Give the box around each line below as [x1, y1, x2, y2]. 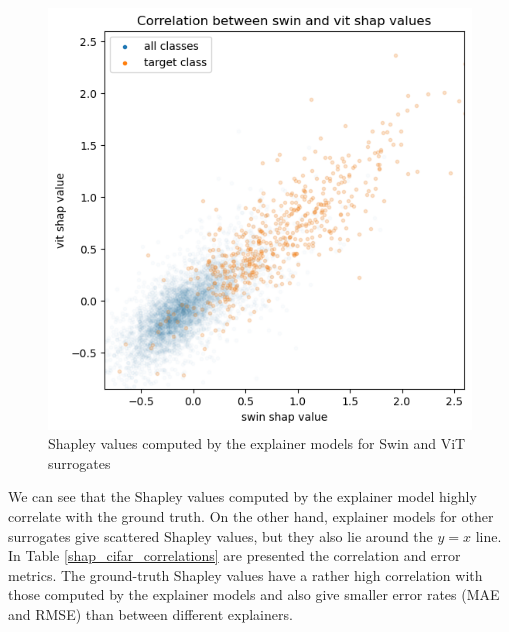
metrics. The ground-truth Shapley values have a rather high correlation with [8, 564, 483, 585]
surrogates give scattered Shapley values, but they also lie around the [8, 525, 433, 546]
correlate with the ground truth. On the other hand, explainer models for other [8, 506, 494, 527]
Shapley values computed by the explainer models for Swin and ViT [48, 433, 466, 454]
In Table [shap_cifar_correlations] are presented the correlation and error [8, 545, 461, 566]
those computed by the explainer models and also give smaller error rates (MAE [8, 584, 500, 605]
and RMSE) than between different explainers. [8, 604, 293, 625]
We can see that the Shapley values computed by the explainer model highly [8, 486, 477, 507]
